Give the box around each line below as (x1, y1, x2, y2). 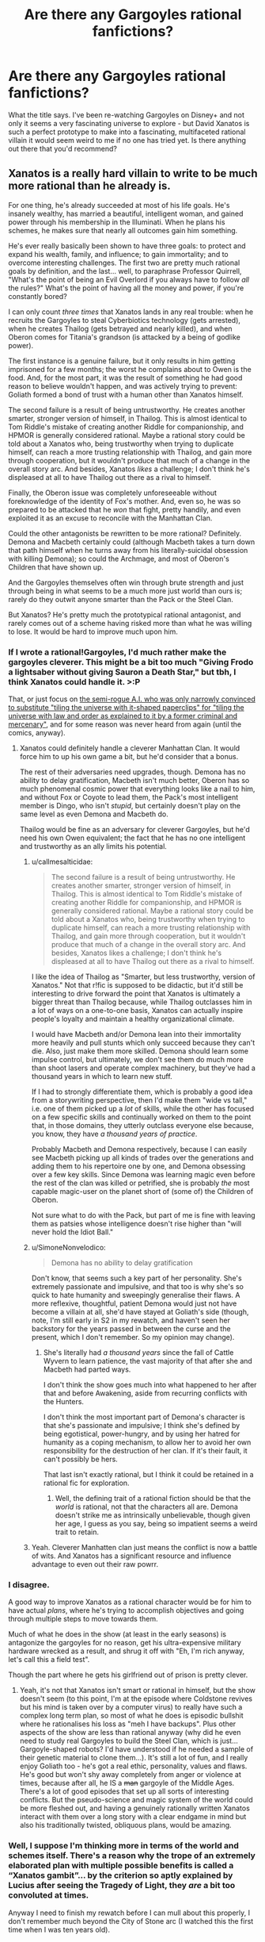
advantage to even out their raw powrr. (31, 1560, 159, 1569)
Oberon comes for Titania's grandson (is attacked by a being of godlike (8, 332, 241, 342)
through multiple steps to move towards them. (8, 1614, 158, 1624)
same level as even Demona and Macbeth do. (19, 809, 168, 819)
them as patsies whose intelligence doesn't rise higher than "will (31, 1219, 242, 1229)
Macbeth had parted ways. (43, 1364, 131, 1374)
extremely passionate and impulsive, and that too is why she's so (31, 1282, 244, 1291)
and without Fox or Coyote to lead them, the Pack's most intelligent (19, 793, 239, 802)
